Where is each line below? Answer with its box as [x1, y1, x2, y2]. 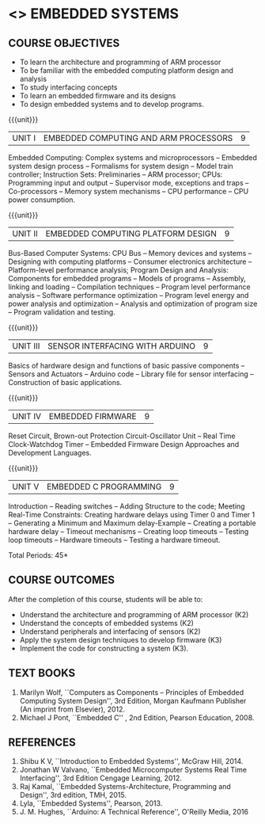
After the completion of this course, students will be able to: [8, 594, 203, 604]
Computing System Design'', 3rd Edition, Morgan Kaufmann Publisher [19, 696, 247, 705]
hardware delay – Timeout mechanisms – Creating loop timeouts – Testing [8, 527, 249, 536]
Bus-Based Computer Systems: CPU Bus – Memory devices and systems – [8, 249, 252, 257]
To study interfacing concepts [19, 82, 118, 92]
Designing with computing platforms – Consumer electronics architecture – [8, 257, 252, 266]
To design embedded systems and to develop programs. [19, 100, 204, 109]
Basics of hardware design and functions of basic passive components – [8, 361, 245, 370]
